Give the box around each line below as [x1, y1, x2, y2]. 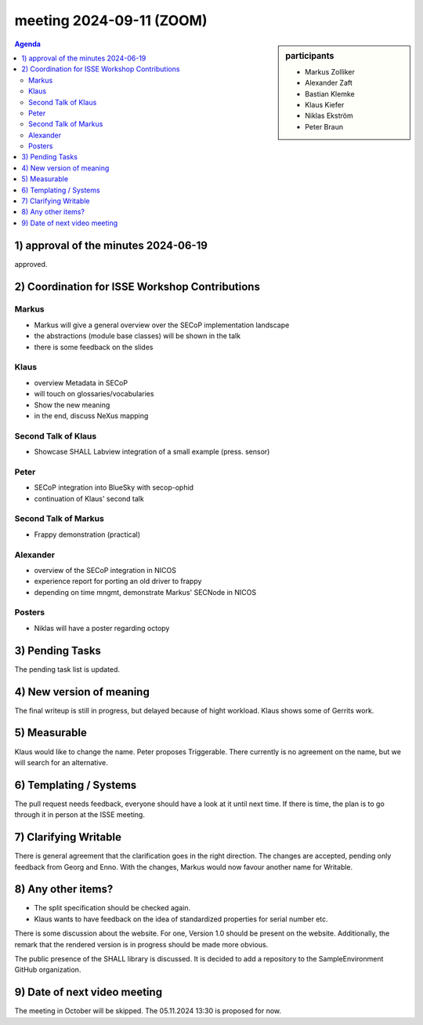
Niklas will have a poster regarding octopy [34, 623, 170, 633]
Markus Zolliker [305, 67, 356, 76]
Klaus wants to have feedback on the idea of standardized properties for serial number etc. [34, 914, 328, 924]
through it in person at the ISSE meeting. [14, 810, 145, 819]
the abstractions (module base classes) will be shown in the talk [34, 331, 241, 341]
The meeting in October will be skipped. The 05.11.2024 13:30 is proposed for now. [14, 1006, 282, 1016]
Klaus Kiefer [305, 100, 345, 109]
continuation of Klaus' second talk [34, 494, 144, 503]
